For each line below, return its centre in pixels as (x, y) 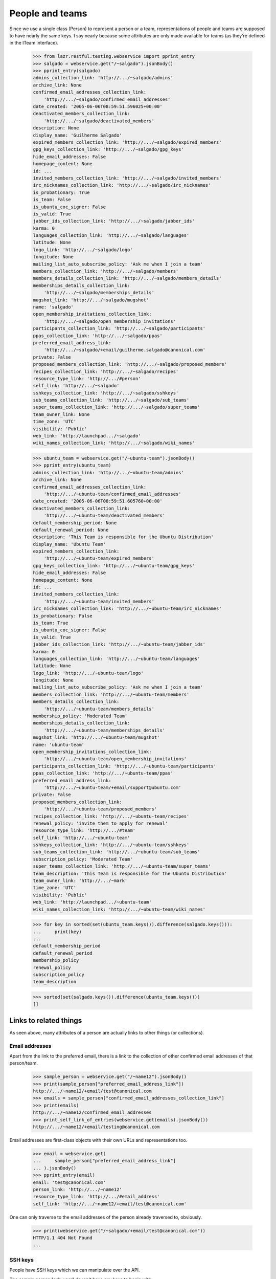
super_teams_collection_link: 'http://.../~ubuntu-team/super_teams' (122, 866)
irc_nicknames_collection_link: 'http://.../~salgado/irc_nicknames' (122, 185)
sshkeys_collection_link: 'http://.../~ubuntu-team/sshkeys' (111, 845)
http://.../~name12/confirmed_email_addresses (92, 1112)
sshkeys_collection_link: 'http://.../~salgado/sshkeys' (106, 393)
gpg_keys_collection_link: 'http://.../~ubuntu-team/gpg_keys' (114, 566)
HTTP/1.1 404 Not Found (63, 1238)
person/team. (24, 1063)
